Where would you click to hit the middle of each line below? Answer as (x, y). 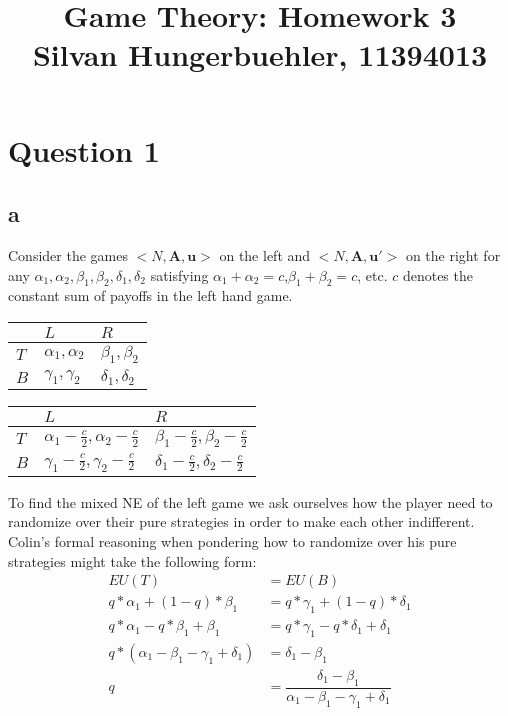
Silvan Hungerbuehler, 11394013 (260, 54)
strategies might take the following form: (132, 560)
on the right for (453, 254)
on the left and (265, 254)
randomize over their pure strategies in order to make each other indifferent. (241, 521)
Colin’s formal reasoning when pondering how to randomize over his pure (232, 540)
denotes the (437, 274)
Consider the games (68, 254)
